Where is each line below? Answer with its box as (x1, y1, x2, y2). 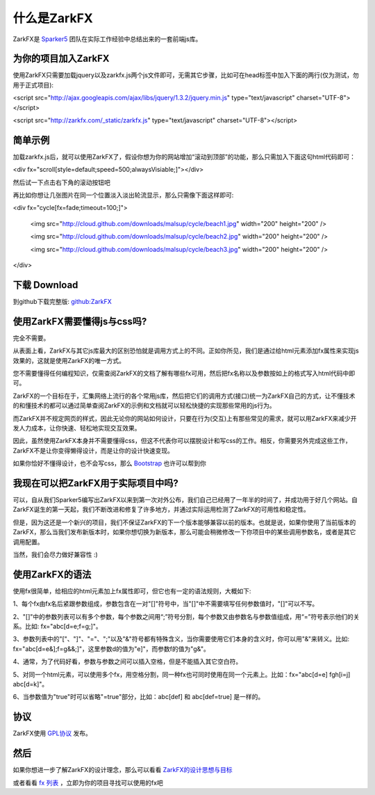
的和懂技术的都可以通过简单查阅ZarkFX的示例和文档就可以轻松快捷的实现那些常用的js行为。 (12, 401, 276, 410)
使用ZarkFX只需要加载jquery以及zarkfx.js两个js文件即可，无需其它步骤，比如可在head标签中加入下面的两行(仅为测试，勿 (12, 71, 359, 79)
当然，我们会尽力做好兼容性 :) (12, 550, 99, 559)
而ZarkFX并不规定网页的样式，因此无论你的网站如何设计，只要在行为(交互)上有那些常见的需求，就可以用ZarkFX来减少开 (12, 414, 357, 422)
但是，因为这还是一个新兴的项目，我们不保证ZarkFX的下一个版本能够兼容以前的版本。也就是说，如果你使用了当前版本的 (12, 518, 356, 527)
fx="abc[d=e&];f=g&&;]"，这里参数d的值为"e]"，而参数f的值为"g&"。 (12, 644, 210, 653)
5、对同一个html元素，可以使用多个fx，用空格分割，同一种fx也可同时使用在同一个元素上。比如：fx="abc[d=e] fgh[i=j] (12, 670, 351, 678)
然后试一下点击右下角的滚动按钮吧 (12, 178, 110, 186)
